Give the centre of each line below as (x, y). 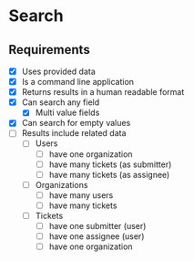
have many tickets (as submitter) (110, 164)
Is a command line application (77, 82)
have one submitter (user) (97, 225)
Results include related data (74, 133)
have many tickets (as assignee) (109, 174)
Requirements (49, 50)
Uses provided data (59, 71)
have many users (81, 195)
